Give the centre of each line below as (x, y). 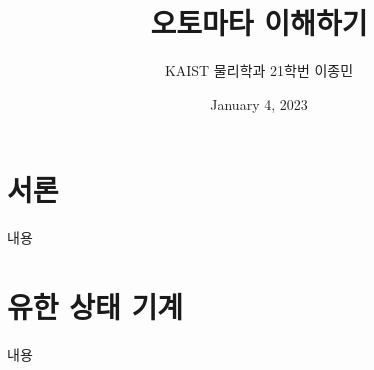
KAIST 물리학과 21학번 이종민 (259, 70)
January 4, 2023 (259, 103)
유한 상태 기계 (95, 306)
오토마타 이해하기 (259, 22)
